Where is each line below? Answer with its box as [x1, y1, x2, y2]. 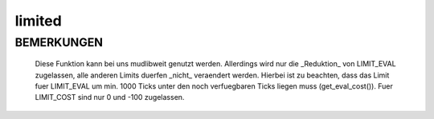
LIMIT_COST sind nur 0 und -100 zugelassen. [35, 93, 185, 102]
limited [14, 12, 62, 30]
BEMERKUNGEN [14, 35, 104, 50]
